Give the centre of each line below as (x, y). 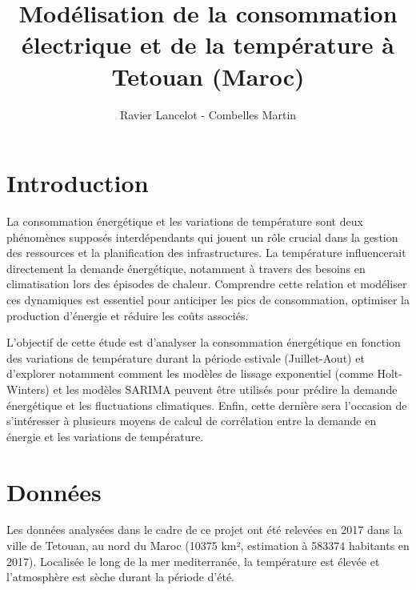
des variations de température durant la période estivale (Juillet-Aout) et (186, 357)
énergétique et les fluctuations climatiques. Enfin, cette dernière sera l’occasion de (207, 405)
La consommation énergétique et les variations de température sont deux (185, 221)
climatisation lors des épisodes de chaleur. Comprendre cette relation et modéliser (207, 284)
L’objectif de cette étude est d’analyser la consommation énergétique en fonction (204, 342)
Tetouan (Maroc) (208, 76)
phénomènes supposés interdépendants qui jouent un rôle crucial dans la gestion (202, 237)
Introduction (78, 183)
